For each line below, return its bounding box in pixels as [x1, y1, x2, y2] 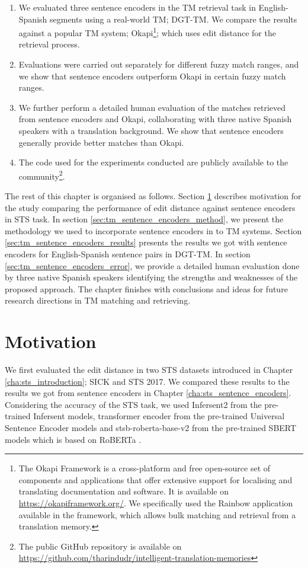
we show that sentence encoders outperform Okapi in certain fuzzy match [18, 69, 286, 82]
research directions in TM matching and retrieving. [5, 294, 191, 307]
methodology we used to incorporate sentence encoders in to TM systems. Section [5, 224, 302, 237]
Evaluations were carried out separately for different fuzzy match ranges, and [18, 58, 299, 71]
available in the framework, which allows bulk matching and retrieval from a [18, 508, 296, 521]
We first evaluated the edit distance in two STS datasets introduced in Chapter [5, 363, 293, 376]
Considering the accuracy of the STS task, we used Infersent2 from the [5, 398, 262, 410]
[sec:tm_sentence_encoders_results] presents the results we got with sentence [5, 236, 287, 248]
